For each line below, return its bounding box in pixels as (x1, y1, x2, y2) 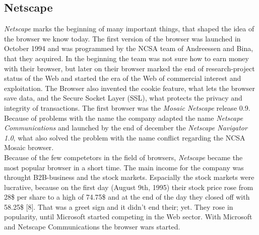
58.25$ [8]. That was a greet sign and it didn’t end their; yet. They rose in (4, 201, 233, 212)
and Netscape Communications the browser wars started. (4, 221, 180, 232)
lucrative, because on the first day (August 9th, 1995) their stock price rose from (4, 181, 253, 192)
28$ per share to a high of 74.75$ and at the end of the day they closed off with (4, 192, 250, 202)
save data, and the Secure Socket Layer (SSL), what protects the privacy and (4, 92, 242, 103)
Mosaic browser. (4, 142, 54, 153)
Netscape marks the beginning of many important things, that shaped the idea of (4, 23, 254, 34)
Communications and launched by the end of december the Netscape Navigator (4, 122, 247, 133)
